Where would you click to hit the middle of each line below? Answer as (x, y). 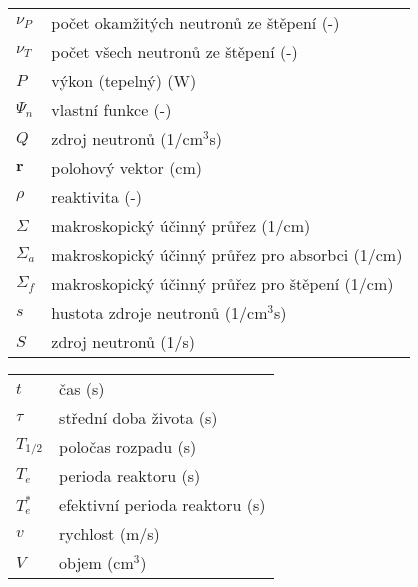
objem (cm (96, 562)
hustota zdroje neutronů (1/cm (159, 312)
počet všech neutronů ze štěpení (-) (174, 51)
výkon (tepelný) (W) (124, 80)
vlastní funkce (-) (111, 109)
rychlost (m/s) (109, 533)
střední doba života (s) (138, 417)
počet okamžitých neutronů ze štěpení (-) (195, 22)
